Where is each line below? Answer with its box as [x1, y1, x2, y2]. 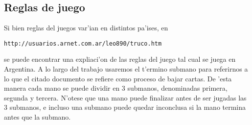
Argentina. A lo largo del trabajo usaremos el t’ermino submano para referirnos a [4, 64, 248, 74]
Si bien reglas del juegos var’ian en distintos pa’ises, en [4, 23, 168, 33]
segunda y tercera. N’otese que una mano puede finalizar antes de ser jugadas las [4, 92, 247, 102]
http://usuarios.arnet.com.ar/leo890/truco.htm [4, 40, 162, 47]
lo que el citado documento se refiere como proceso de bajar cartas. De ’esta [4, 73, 232, 83]
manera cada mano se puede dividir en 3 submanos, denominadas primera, [4, 83, 228, 93]
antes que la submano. [4, 112, 71, 122]
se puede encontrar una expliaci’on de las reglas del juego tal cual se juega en [4, 54, 236, 64]
